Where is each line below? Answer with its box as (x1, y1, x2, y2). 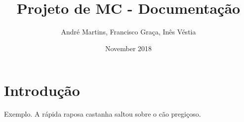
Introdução (4, 80, 80, 100)
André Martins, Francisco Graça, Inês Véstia (61, 27, 196, 37)
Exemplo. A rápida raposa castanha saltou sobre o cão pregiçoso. (4, 109, 201, 119)
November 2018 (105, 43, 152, 53)
